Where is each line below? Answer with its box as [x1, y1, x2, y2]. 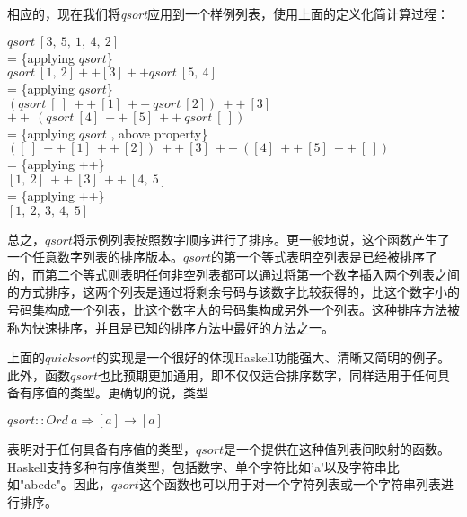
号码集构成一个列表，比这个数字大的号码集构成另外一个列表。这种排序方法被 [7, 299, 460, 318]
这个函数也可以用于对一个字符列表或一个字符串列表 [138, 475, 441, 494]
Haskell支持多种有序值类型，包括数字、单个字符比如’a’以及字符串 [7, 457, 387, 476]
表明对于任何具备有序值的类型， [7, 439, 196, 458]
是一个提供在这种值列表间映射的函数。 [224, 439, 451, 458]
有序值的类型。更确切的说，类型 [19, 383, 208, 402]
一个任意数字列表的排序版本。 [7, 247, 183, 266]
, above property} [110, 123, 208, 142]
